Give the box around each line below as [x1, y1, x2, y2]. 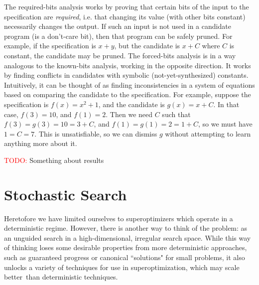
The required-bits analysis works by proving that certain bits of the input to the [4, 1, 249, 11]
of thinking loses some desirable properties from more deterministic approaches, [4, 242, 247, 253]
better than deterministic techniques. [4, 272, 118, 282]
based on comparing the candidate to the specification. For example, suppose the [4, 89, 251, 100]
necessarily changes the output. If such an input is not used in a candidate [4, 21, 231, 31]
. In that [213, 99, 240, 109]
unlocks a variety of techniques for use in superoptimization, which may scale [4, 262, 240, 272]
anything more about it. [4, 138, 77, 148]
